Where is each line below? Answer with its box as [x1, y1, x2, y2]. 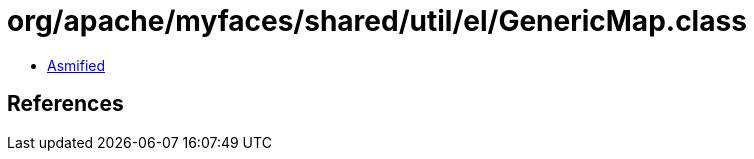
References [7, 91, 124, 117]
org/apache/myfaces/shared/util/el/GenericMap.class [7, 4, 747, 38]
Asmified [47, 56, 106, 74]
